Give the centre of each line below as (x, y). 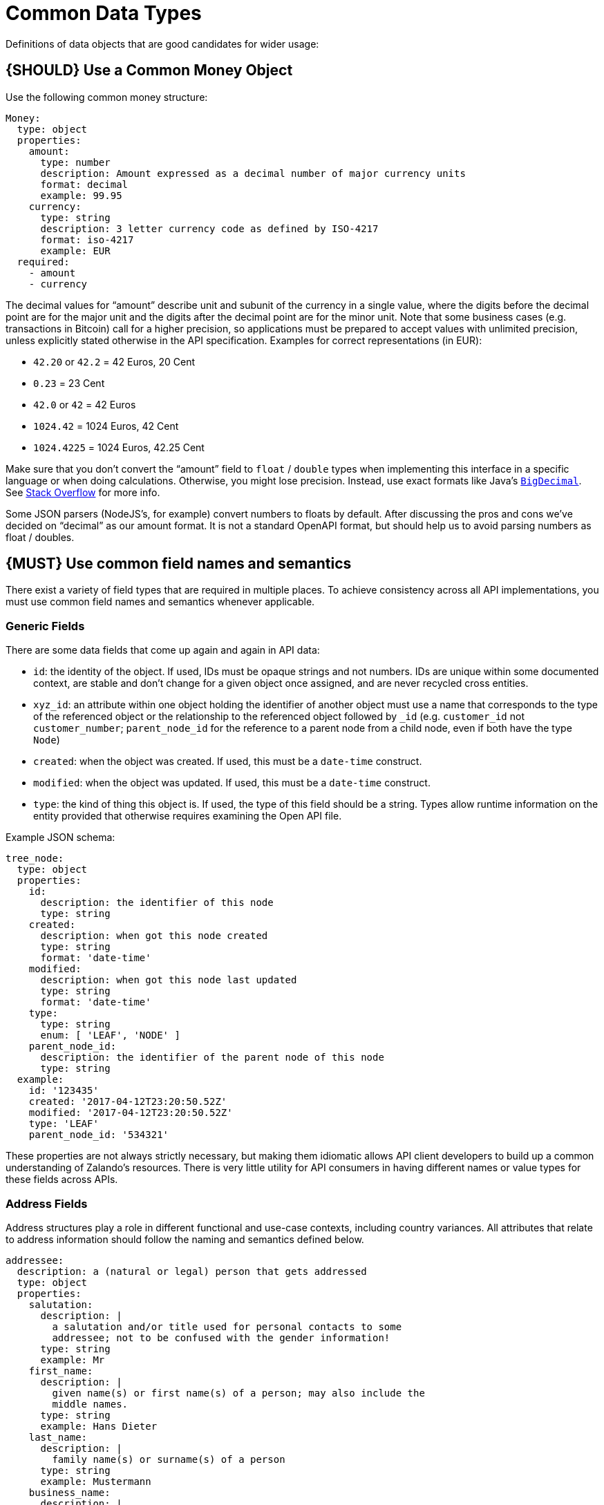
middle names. (90, 1404)
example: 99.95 (81, 195)
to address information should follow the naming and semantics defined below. (185, 1239)
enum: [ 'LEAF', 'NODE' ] (110, 1035)
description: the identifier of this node (157, 903)
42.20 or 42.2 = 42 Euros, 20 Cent (114, 361)
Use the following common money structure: (107, 97)
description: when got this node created (154, 936)
